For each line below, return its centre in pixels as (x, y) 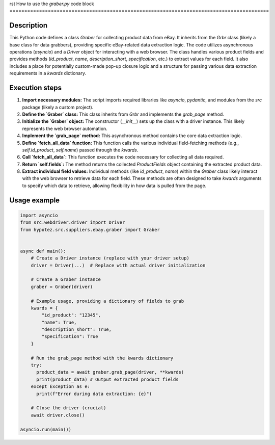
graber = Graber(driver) (62, 286)
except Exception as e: (60, 387)
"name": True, (59, 322)
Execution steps (36, 88)
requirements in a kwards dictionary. (48, 73)
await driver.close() (58, 415)
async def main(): (43, 251)
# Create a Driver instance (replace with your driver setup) (110, 258)
